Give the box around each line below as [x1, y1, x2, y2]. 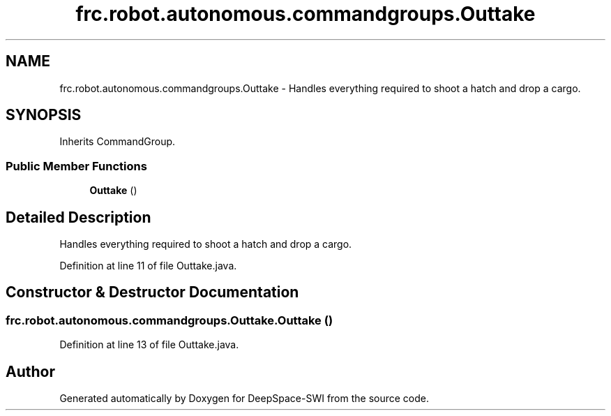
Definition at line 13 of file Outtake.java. [59, 339, 239, 351]
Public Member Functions [6, 158, 147, 173]
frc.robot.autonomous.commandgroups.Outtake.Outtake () [6, 313, 333, 327]
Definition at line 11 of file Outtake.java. [59, 260, 237, 272]
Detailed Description [6, 208, 151, 226]
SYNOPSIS [6, 106, 82, 124]
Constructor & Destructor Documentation [6, 283, 299, 302]
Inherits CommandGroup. [59, 135, 176, 148]
